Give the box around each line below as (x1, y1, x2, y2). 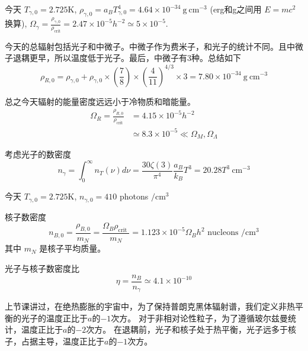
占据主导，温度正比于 (21, 334, 104, 347)
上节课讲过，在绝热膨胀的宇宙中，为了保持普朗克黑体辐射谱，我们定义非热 (5, 300, 295, 313)
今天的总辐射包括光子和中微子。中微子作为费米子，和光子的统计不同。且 (5, 40, 287, 52)
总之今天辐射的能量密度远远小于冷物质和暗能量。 (5, 95, 195, 107)
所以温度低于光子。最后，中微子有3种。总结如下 (54, 51, 241, 64)
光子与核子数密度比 (5, 262, 79, 274)
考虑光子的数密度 (5, 148, 71, 160)
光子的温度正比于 (21, 311, 88, 324)
